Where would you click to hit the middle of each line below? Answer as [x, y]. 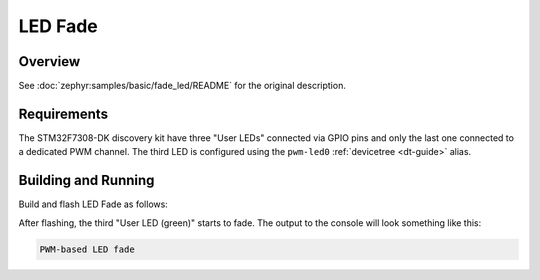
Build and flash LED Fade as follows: [93, 204]
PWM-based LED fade [87, 249]
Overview [49, 61]
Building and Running [86, 180]
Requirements [63, 113]
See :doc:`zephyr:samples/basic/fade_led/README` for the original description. [182, 86]
